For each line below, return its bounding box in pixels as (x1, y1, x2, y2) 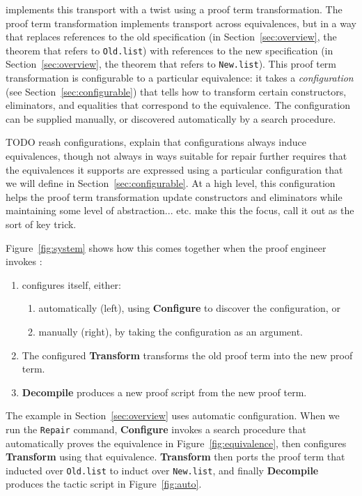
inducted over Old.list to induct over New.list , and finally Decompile (6, 463, 319, 477)
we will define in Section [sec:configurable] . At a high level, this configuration (6, 176, 336, 190)
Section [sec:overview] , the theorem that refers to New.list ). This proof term (6, 57, 337, 71)
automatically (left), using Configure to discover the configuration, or (38, 301, 340, 315)
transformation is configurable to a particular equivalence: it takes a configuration (6, 70, 354, 85)
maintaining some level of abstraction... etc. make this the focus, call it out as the (6, 203, 354, 218)
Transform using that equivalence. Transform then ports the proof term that (6, 449, 345, 464)
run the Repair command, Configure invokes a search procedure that (6, 421, 306, 436)
